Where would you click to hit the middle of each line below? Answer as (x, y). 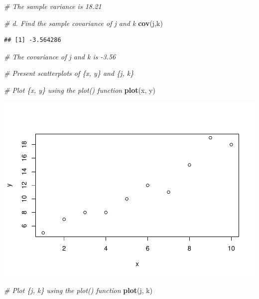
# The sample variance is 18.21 (53, 6)
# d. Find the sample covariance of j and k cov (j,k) (83, 23)
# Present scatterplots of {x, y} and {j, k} (69, 73)
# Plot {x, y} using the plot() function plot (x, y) (80, 90)
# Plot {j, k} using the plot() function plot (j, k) (78, 290)
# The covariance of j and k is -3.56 (60, 56)
